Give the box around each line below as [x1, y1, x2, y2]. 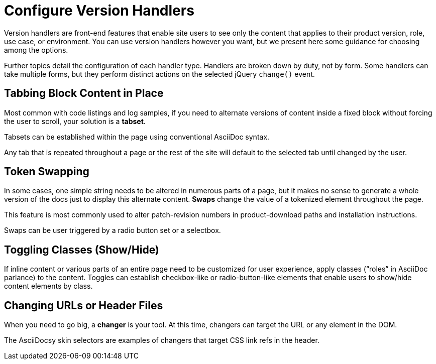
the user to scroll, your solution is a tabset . [4, 116, 146, 126]
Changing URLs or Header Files [4, 299, 163, 312]
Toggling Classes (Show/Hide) [4, 243, 159, 256]
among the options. [4, 45, 68, 54]
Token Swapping [4, 165, 89, 178]
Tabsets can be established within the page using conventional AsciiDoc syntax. [4, 132, 270, 141]
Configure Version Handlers [4, 2, 194, 19]
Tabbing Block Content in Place [4, 87, 164, 100]
